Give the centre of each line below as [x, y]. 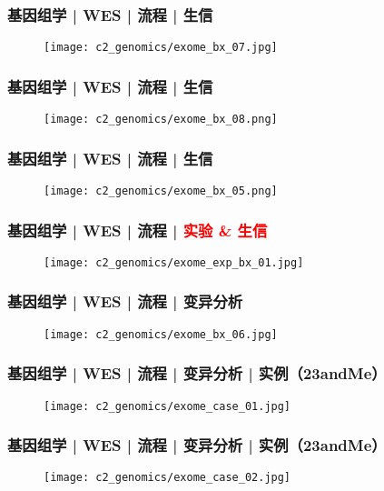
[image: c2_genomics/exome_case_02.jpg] [167, 478]
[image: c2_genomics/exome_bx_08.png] [161, 120]
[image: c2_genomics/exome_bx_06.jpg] [161, 334]
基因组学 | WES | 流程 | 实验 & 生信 [138, 230]
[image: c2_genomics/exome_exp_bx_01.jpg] [174, 262]
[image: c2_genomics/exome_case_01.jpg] [167, 406]
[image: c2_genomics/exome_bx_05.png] [161, 190]
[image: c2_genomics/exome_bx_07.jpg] [161, 48]
